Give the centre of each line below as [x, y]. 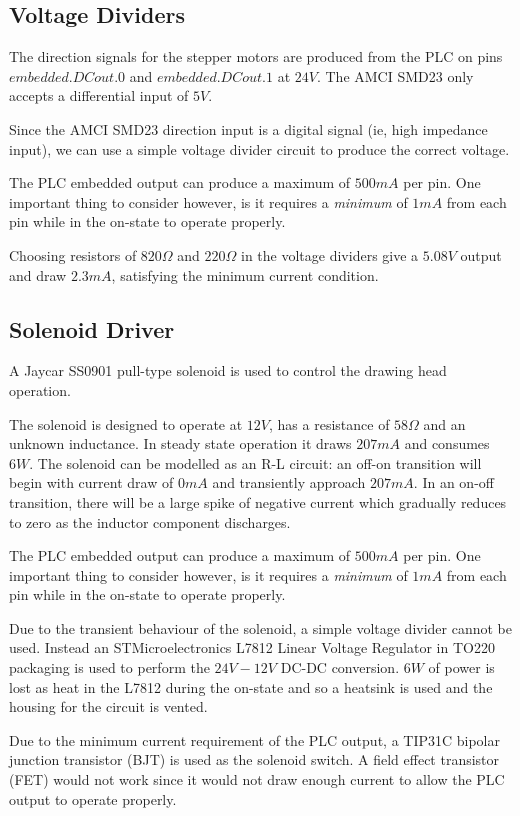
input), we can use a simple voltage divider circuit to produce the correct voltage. [259, 148]
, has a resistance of [329, 423]
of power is [461, 667]
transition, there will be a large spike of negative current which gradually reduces [258, 501]
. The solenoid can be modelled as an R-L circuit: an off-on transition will [255, 462]
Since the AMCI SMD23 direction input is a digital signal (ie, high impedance [248, 128]
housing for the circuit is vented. [108, 706]
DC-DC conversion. [340, 667]
